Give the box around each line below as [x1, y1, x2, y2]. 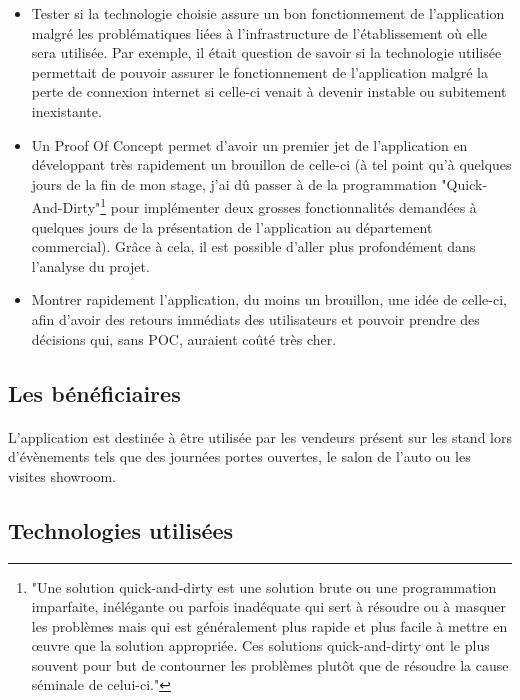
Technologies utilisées [8, 514, 234, 545]
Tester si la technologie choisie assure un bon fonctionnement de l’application [31, 3, 505, 23]
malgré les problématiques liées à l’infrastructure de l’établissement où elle [31, 22, 488, 43]
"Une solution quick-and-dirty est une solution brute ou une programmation [31, 576, 497, 597]
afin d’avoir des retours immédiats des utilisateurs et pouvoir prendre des [31, 308, 480, 329]
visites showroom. [8, 465, 116, 486]
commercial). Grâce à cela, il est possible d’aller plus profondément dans [31, 236, 476, 257]
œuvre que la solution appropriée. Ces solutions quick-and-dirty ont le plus [31, 635, 490, 656]
